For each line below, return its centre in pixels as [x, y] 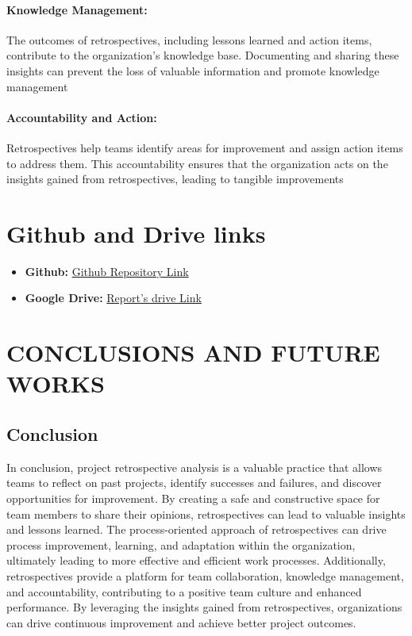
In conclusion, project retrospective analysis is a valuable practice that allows [194, 467]
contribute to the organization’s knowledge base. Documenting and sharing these [203, 55]
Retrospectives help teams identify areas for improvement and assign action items [205, 147]
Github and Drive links [136, 233]
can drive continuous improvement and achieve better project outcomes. [181, 622]
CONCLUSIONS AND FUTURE [193, 352]
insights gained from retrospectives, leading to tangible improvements [175, 179]
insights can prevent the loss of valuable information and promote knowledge [193, 70]
